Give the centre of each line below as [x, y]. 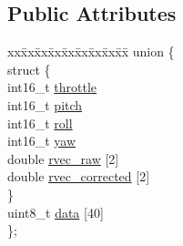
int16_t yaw [42, 141]
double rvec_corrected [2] [79, 176]
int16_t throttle [52, 87]
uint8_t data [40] [56, 212]
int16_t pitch [45, 104]
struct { [29, 69]
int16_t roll [40, 123]
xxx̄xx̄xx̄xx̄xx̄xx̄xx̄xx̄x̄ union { [91, 51]
